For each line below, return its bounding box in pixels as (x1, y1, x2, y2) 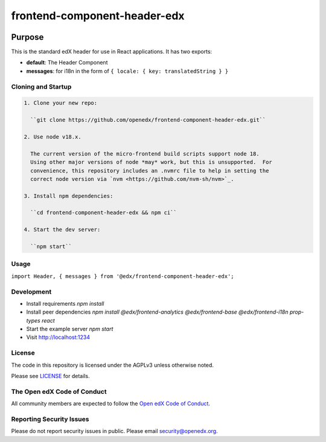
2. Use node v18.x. (24, 133, 81, 140)
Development (11, 287, 52, 295)
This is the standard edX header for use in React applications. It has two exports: (11, 48, 213, 55)
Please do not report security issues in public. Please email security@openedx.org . (11, 428, 218, 435)
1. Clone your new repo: (24, 99, 98, 107)
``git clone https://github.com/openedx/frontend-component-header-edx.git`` (30, 116, 266, 124)
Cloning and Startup (11, 82, 72, 90)
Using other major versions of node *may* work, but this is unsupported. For (30, 159, 273, 166)
